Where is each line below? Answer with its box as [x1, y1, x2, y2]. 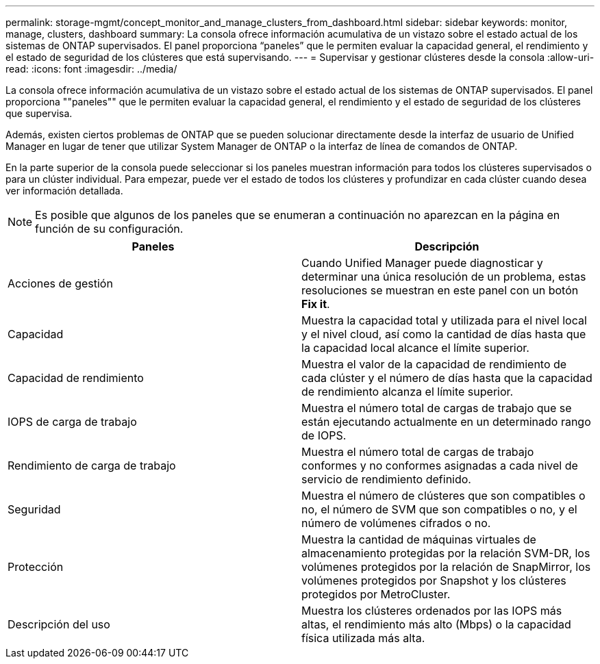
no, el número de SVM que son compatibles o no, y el [301, 502, 577, 516]
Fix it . [301, 297, 330, 311]
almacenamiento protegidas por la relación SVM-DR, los [301, 546, 590, 560]
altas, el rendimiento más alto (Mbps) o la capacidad [301, 617, 571, 631]
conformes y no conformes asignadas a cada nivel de [301, 459, 578, 472]
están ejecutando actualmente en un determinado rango [301, 415, 591, 429]
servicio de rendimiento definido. [301, 472, 471, 486]
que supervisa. [5, 107, 73, 119]
